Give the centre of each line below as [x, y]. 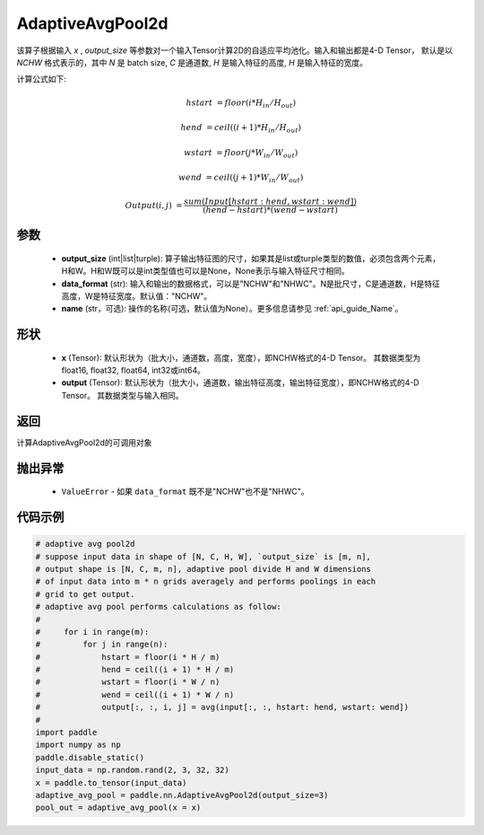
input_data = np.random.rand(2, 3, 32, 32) [133, 770]
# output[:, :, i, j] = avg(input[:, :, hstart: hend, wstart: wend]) [222, 708]
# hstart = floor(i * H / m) [128, 657]
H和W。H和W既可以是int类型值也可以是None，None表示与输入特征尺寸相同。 [205, 271]
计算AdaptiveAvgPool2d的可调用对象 [84, 442]
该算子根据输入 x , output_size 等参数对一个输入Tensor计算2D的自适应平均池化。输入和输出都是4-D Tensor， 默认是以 [234, 50]
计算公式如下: [42, 79]
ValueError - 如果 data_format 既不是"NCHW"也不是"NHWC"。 [185, 492]
